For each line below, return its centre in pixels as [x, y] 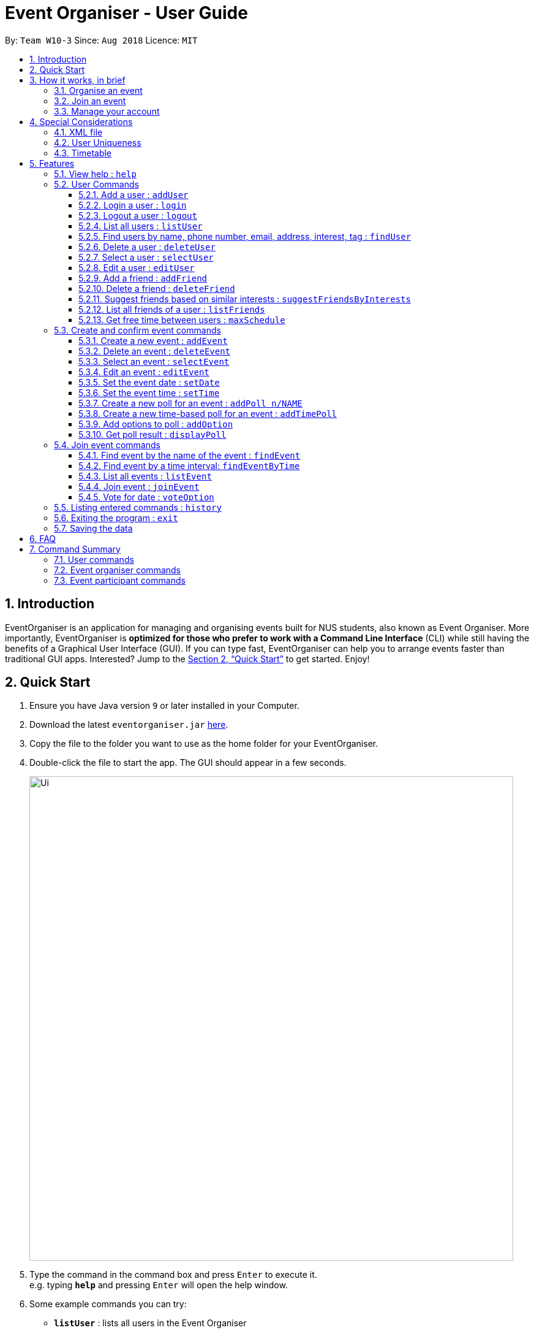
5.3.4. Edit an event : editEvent [144, 372]
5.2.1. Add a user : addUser [133, 194]
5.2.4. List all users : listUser [141, 226]
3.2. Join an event [90, 101]
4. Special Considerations [81, 121]
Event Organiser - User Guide [126, 13]
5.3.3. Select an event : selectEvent [154, 361]
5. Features [52, 163]
